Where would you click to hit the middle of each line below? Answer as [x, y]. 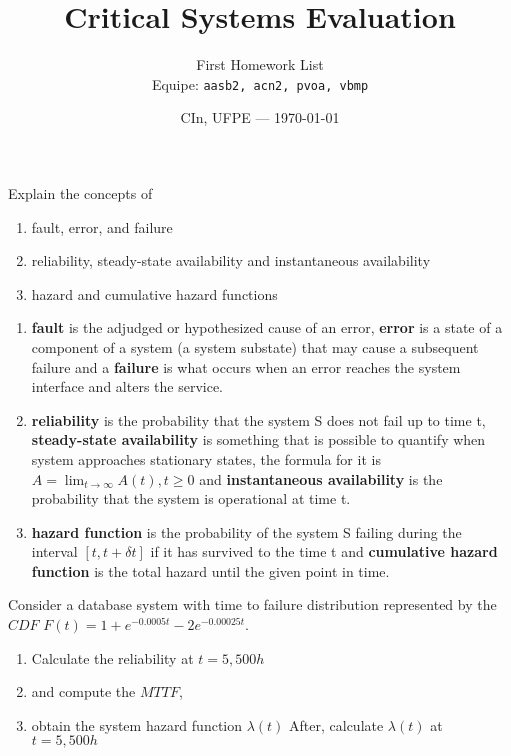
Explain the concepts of [80, 192]
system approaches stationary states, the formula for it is [206, 458]
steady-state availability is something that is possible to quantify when [258, 439]
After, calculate [336, 724]
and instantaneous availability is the [321, 478]
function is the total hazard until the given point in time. [210, 570]
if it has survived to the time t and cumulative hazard [324, 551]
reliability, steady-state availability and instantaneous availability [231, 260]
